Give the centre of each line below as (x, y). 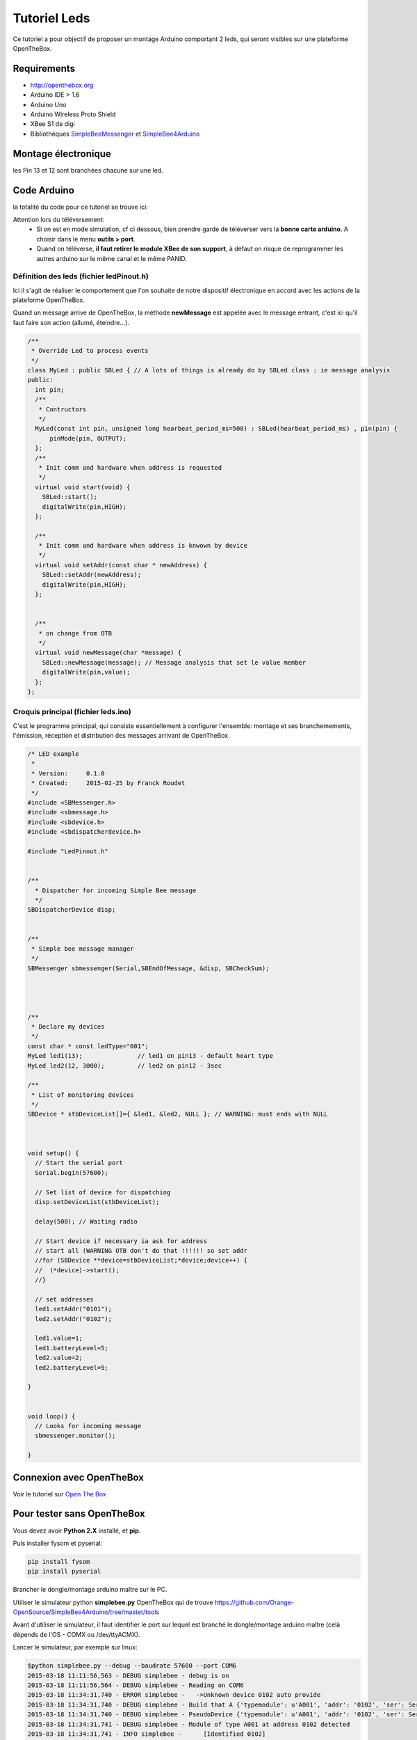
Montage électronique (62, 153)
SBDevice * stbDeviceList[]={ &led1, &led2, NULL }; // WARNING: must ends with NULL (178, 1114)
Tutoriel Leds (51, 18)
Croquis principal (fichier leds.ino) (72, 712)
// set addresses (64, 1299)
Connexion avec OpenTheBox (78, 1477)
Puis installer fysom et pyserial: (58, 1543)
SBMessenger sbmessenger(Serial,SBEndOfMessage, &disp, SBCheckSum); (148, 968)
